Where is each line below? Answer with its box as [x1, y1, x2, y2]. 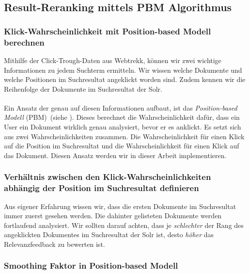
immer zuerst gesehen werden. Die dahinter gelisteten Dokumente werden [4, 210, 222, 221]
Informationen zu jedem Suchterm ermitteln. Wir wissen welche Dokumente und [4, 64, 242, 75]
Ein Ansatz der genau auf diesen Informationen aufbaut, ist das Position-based [4, 102, 237, 113]
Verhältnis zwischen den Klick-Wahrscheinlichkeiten [4, 171, 211, 183]
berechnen [4, 36, 45, 48]
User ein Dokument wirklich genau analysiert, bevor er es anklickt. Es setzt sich [4, 122, 241, 132]
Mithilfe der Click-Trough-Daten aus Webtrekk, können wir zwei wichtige [4, 55, 221, 65]
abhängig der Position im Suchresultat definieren [4, 182, 199, 194]
